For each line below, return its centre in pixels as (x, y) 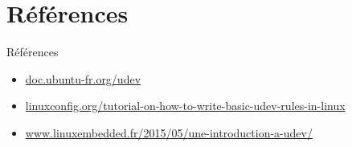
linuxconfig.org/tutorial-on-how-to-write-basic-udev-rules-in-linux (185, 106)
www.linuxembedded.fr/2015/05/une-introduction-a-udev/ (169, 132)
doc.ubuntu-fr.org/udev (83, 78)
